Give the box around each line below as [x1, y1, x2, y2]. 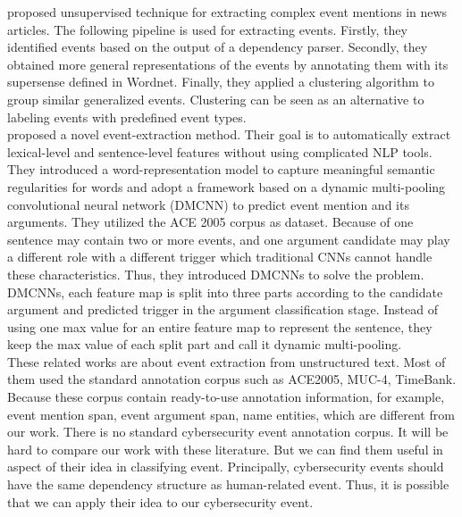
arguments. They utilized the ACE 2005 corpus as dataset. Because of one [7, 213, 414, 231]
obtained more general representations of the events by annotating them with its [7, 54, 449, 73]
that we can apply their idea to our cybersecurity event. [7, 492, 314, 511]
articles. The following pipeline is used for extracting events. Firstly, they [7, 20, 407, 38]
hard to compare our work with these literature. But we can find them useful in [7, 439, 443, 458]
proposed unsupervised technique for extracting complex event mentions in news [7, 3, 448, 21]
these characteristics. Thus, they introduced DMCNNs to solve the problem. [7, 264, 424, 283]
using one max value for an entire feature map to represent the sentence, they [7, 317, 433, 336]
